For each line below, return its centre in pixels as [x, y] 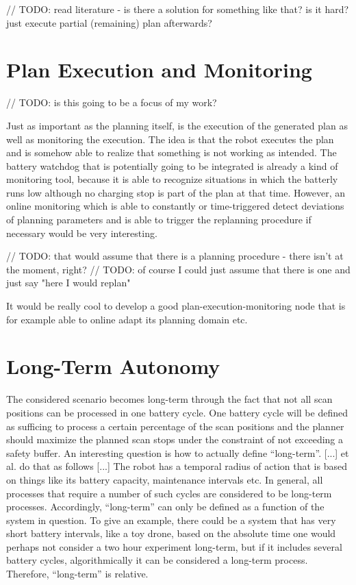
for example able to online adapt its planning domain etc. [127, 319]
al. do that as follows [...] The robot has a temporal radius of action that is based [177, 466]
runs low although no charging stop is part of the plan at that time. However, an [176, 192]
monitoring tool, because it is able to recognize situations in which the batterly [172, 179]
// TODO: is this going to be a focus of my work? [112, 102]
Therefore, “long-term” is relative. [77, 574]
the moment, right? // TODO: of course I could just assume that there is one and [178, 269]
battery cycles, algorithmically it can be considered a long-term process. [157, 560]
